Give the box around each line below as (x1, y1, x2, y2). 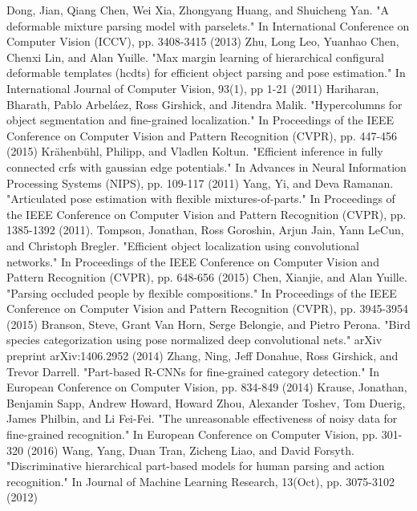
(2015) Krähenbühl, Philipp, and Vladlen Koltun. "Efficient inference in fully (6, 143, 383, 160)
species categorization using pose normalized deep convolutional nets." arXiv (6, 331, 383, 348)
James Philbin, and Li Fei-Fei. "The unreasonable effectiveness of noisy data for (6, 410, 398, 427)
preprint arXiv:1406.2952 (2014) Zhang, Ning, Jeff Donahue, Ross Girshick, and (6, 347, 399, 364)
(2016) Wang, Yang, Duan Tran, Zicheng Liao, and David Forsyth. (26, 441, 354, 458)
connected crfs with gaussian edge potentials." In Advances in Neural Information (6, 158, 407, 175)
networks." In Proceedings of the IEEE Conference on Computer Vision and (6, 253, 379, 270)
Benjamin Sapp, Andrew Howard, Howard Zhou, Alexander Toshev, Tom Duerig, (6, 394, 406, 411)
